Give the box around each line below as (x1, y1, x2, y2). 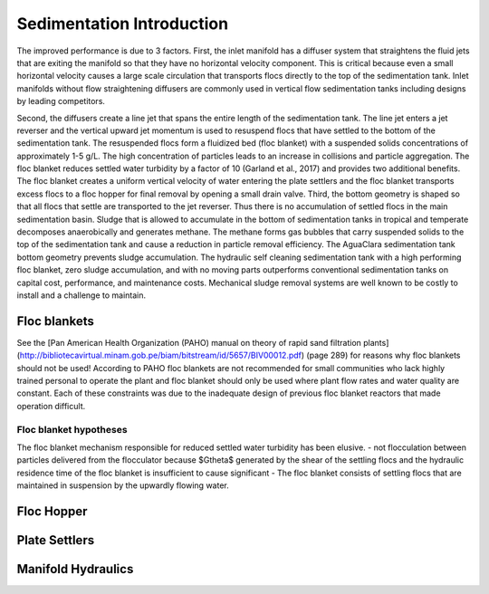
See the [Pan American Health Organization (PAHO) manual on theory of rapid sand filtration (16, 337, 362, 348)
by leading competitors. (16, 96, 106, 107)
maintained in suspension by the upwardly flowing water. (16, 480, 230, 491)
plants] (362, 337, 389, 348)
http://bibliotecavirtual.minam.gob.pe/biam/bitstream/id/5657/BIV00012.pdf (19, 350, 302, 361)
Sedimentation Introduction (16, 14, 229, 34)
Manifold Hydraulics (16, 561, 134, 577)
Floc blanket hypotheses (16, 423, 128, 436)
